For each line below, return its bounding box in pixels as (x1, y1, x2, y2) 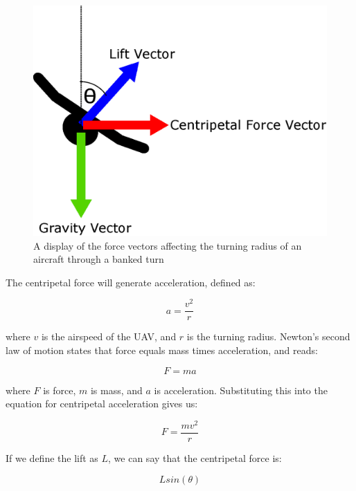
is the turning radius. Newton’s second (186, 329, 350, 344)
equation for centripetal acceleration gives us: (6, 396, 198, 411)
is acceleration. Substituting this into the (154, 382, 328, 397)
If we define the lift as (6, 450, 98, 465)
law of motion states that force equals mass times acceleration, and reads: (6, 343, 318, 358)
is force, (43, 382, 76, 397)
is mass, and (90, 382, 143, 397)
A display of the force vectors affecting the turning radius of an (33, 238, 302, 252)
